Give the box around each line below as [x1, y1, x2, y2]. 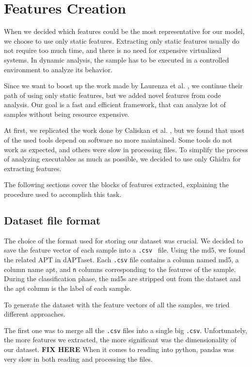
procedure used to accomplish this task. [4, 189, 122, 199]
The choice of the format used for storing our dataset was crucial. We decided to [4, 235, 243, 245]
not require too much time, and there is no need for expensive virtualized [4, 45, 221, 55]
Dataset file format [4, 213, 101, 228]
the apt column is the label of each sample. [4, 283, 132, 293]
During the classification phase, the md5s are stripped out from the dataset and [4, 273, 241, 284]
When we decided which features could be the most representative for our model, [4, 26, 245, 36]
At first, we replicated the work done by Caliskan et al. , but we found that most [4, 125, 245, 135]
